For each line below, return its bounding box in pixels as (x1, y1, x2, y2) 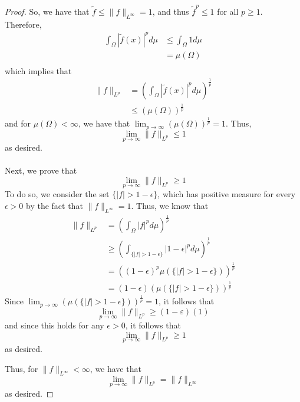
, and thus (152, 5, 189, 17)
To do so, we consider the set (5, 188, 110, 200)
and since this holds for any (5, 319, 104, 331)
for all (217, 5, 239, 17)
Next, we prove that (5, 164, 77, 177)
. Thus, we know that (131, 199, 209, 211)
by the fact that (26, 199, 83, 211)
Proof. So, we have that (5, 5, 90, 17)
